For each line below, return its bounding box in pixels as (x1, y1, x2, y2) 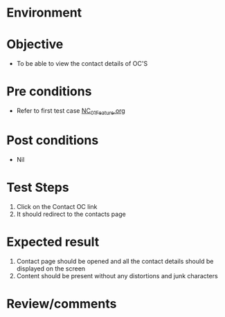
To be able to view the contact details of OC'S (16, 60, 148, 68)
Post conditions (6, 133, 99, 148)
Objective (6, 37, 64, 53)
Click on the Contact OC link (16, 202, 98, 210)
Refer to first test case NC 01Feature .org (16, 107, 125, 116)
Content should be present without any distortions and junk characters (16, 271, 219, 280)
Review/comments (6, 296, 117, 311)
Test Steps (6, 179, 70, 195)
